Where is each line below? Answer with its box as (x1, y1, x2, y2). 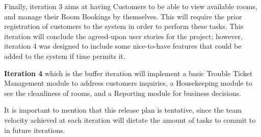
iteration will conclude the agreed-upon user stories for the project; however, (4, 30, 243, 41)
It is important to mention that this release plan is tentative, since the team (4, 105, 242, 115)
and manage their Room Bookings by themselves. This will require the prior (4, 11, 242, 21)
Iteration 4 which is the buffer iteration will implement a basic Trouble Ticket (4, 67, 253, 78)
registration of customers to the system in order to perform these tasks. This (4, 21, 244, 31)
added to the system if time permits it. (4, 50, 125, 61)
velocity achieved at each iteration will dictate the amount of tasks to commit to (4, 114, 256, 125)
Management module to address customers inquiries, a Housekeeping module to (4, 78, 252, 88)
